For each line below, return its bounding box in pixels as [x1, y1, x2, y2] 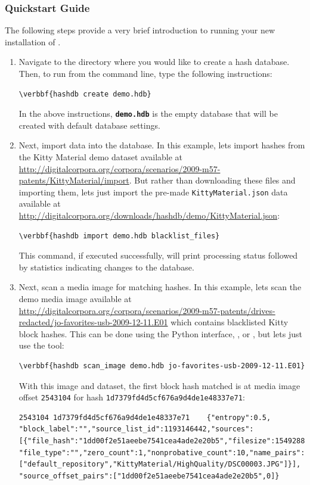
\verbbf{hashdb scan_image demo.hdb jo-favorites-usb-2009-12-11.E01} [18, 362, 305, 370]
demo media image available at [18, 293, 132, 305]
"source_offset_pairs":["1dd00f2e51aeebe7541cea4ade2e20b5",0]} [18, 471, 280, 480]
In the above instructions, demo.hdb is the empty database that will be [18, 107, 278, 120]
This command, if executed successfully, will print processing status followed [18, 249, 298, 262]
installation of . [5, 35, 61, 48]
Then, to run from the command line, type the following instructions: [18, 67, 272, 79]
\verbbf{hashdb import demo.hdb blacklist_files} [18, 231, 220, 240]
